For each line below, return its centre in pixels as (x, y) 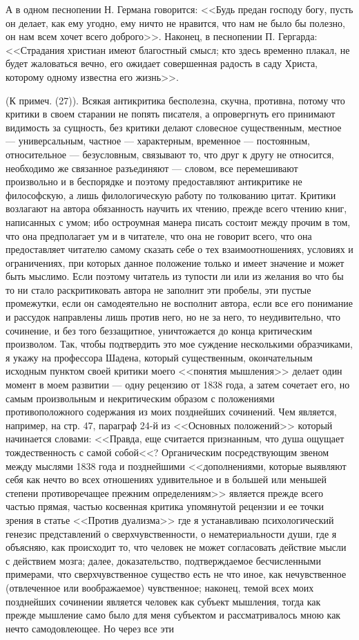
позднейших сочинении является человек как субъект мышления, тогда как (163, 601)
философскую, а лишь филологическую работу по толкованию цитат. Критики (171, 195)
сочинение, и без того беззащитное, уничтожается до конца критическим (159, 330)
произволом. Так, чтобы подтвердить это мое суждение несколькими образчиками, (179, 344)
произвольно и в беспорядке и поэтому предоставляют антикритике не (154, 181)
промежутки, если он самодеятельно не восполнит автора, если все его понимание (179, 303)
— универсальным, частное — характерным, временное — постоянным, (158, 141)
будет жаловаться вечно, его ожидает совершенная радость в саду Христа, (162, 63)
